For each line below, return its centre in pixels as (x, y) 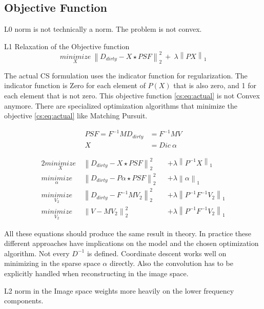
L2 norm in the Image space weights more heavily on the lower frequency (119, 290)
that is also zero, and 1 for (215, 85)
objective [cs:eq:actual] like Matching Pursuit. (76, 116)
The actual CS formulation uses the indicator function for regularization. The (126, 75)
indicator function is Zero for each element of (75, 85)
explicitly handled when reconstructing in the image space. (96, 273)
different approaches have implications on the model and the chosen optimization (131, 243)
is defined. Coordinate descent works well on (157, 253)
